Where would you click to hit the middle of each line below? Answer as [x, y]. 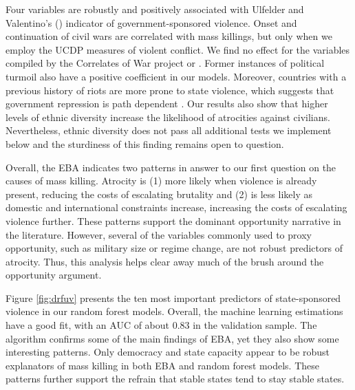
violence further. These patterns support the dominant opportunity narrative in [173, 220]
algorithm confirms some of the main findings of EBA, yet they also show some [172, 338]
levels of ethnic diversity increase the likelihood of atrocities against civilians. [168, 117]
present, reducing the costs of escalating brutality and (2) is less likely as [159, 194]
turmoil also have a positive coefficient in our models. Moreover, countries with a [176, 76]
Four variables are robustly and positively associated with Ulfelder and [155, 9]
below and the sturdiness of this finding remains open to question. [145, 143]
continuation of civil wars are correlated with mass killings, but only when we [169, 36]
